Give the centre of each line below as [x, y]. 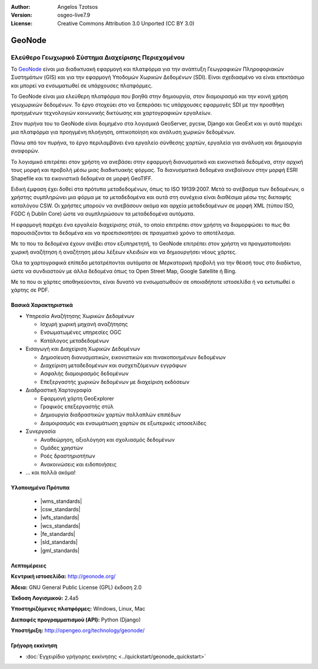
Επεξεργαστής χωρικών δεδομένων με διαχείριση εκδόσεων [115, 382]
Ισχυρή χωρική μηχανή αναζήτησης [84, 324]
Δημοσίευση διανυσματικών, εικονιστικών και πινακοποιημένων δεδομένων [133, 357]
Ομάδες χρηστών [62, 448]
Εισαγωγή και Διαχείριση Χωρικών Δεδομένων [83, 349]
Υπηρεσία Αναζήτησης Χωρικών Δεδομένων [80, 316]
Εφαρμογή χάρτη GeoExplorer [77, 398]
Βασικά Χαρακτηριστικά [42, 305]
